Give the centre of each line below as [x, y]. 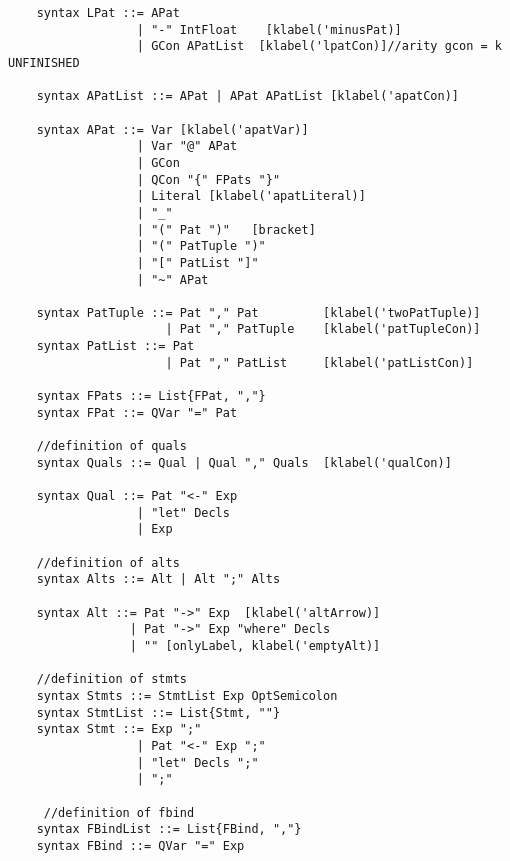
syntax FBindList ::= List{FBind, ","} [169, 829]
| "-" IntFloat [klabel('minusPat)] [269, 29]
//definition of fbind [119, 812]
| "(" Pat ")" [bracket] [226, 229]
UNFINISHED [44, 62]
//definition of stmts [111, 679]
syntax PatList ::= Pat [115, 346]
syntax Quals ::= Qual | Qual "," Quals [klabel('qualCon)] [244, 462]
